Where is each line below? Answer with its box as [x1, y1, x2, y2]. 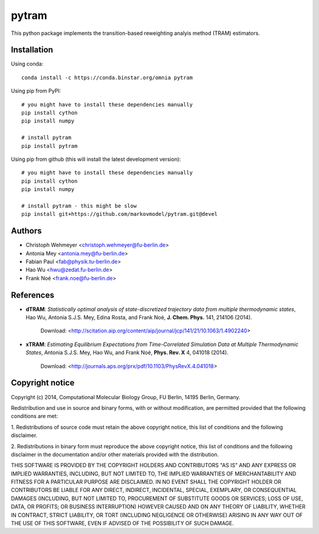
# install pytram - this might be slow [21, 202, 137, 209]
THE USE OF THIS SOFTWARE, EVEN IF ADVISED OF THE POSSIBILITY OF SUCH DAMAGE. [11, 520, 235, 527]
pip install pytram [21, 143, 78, 149]
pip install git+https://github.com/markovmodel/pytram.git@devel [21, 211, 218, 218]
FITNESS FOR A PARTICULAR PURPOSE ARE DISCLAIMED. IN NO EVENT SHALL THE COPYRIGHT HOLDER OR [11, 478, 282, 486]
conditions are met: [11, 413, 58, 420]
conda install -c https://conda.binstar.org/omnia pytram [21, 74, 193, 81]
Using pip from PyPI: [11, 88, 61, 95]
